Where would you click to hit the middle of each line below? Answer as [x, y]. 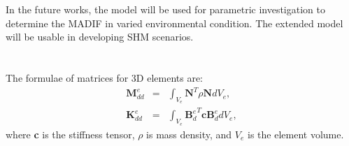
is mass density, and [189, 134]
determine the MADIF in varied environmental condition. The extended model [174, 23]
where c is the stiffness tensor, [70, 134]
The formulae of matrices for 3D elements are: [105, 77]
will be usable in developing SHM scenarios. [100, 37]
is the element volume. [296, 134]
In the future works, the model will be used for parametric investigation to [165, 9]
